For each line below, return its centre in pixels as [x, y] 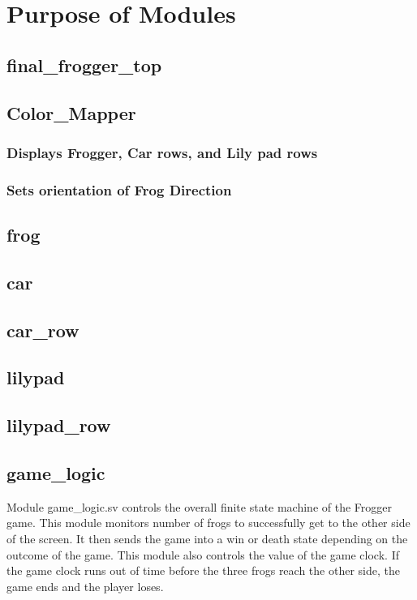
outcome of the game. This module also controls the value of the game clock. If [203, 554]
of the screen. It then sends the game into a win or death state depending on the [207, 538]
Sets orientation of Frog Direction [119, 189]
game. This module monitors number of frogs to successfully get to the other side [208, 523]
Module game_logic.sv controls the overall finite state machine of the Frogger [200, 506]
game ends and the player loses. [85, 586]
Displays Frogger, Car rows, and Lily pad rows [162, 152]
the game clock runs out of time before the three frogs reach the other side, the [203, 570]
